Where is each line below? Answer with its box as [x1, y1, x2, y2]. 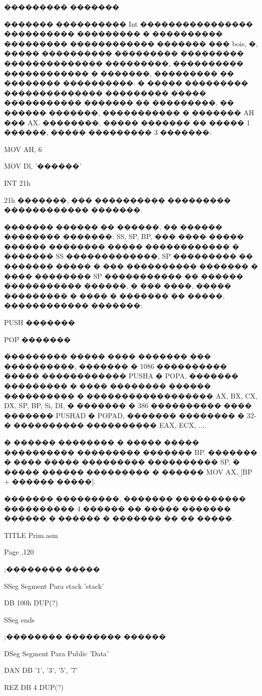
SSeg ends [4, 614, 35, 625]
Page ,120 [4, 547, 34, 557]
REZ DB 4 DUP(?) [4, 682, 64, 692]
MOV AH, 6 [4, 143, 42, 154]
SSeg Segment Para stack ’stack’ [4, 580, 104, 591]
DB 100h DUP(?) [4, 597, 58, 608]
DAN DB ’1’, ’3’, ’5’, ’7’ [4, 665, 78, 675]
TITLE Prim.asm [4, 529, 58, 540]
